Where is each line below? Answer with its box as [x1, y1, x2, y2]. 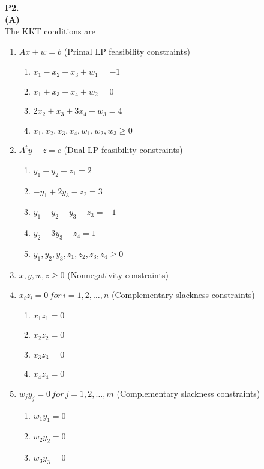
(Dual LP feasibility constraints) [64, 143, 183, 156]
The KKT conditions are [5, 25, 96, 37]
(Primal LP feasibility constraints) [64, 45, 190, 57]
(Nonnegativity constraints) [67, 268, 169, 281]
